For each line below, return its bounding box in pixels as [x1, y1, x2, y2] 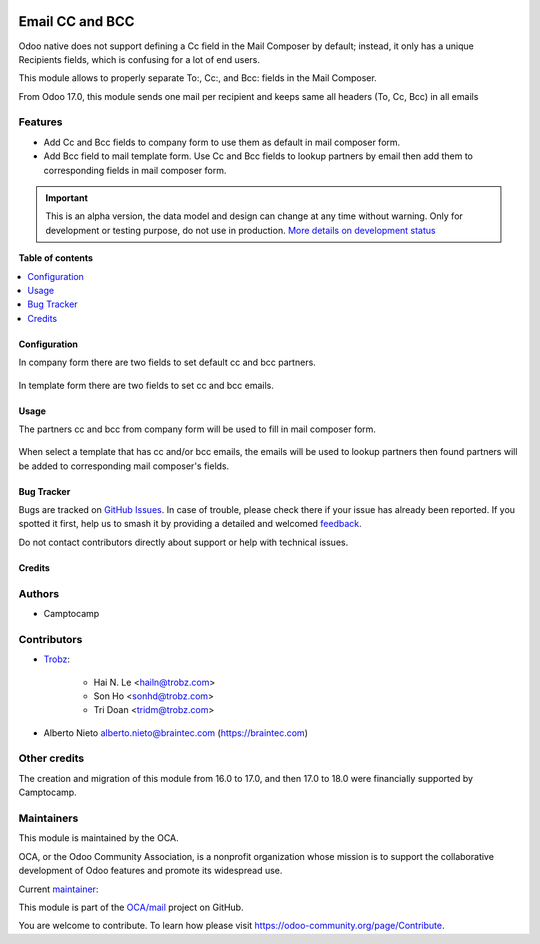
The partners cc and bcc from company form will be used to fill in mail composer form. [18, 423, 377, 435]
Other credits [18, 751, 85, 765]
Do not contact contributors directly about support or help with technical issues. [18, 536, 349, 548]
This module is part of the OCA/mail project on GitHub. [18, 901, 244, 913]
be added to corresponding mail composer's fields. [18, 460, 230, 472]
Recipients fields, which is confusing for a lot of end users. [18, 53, 260, 65]
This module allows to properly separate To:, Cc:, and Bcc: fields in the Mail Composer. [18, 72, 377, 84]
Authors [18, 586, 60, 600]
